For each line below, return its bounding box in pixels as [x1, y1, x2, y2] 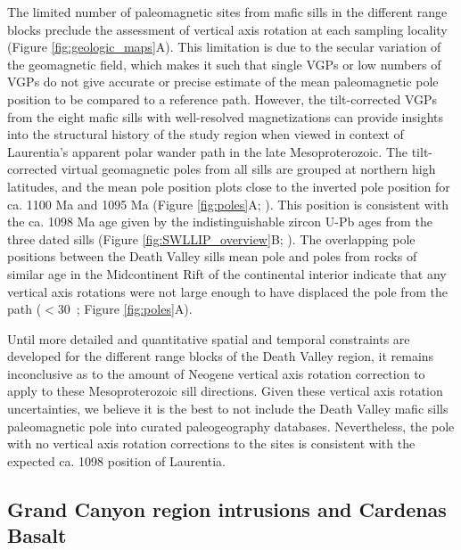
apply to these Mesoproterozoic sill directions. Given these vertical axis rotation [7, 382, 443, 400]
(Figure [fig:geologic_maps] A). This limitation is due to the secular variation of [7, 37, 441, 56]
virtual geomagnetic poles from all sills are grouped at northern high [61, 160, 436, 178]
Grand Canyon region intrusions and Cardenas [7, 495, 447, 522]
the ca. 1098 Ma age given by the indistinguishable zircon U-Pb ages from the [7, 212, 432, 231]
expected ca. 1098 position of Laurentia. [7, 451, 226, 470]
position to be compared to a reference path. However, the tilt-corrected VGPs [7, 89, 438, 108]
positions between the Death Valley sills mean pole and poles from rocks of [7, 247, 417, 266]
